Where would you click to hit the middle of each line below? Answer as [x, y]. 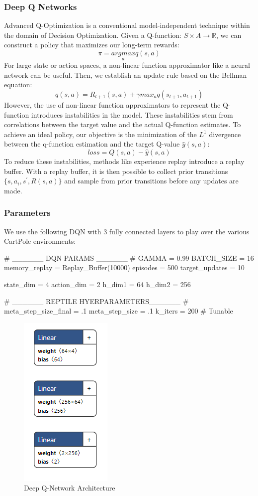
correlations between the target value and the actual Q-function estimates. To [123, 124]
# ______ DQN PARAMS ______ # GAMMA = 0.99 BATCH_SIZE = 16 [129, 257]
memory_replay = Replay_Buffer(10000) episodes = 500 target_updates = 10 [124, 267]
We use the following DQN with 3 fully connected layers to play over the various [127, 231]
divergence [225, 134]
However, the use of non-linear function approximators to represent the [112, 105]
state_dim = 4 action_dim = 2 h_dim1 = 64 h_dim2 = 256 [97, 284]
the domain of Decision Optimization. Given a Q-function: [93, 35]
